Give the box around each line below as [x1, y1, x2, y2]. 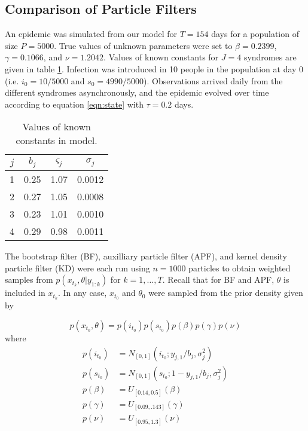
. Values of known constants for [103, 51, 219, 63]
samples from [5, 273, 53, 286]
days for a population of [211, 27, 299, 40]
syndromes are [243, 51, 297, 63]
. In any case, [57, 286, 107, 299]
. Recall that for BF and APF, [162, 273, 275, 286]
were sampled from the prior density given [148, 286, 303, 299]
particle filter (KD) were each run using [5, 261, 150, 274]
